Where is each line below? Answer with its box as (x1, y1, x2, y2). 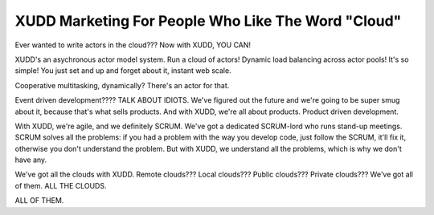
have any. (14, 155, 47, 164)
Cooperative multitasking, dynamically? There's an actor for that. (14, 80, 230, 90)
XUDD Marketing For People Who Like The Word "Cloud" (14, 12, 402, 30)
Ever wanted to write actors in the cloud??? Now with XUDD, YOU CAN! (14, 40, 252, 50)
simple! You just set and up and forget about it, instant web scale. (14, 66, 232, 75)
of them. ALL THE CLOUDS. (14, 181, 107, 190)
